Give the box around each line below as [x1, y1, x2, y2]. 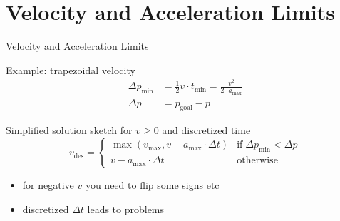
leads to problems [87, 201, 165, 216]
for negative [22, 178, 74, 192]
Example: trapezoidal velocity [6, 62, 135, 77]
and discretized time [162, 123, 251, 138]
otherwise [237, 155, 278, 166]
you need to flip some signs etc [85, 178, 220, 192]
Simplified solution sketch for [6, 123, 133, 138]
